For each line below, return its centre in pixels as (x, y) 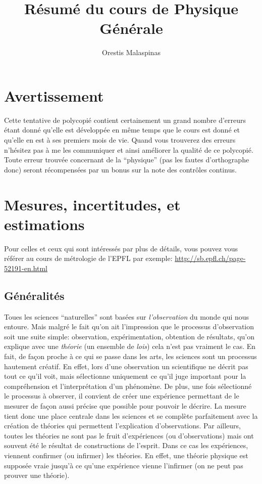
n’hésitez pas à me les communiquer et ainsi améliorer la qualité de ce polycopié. (129, 149)
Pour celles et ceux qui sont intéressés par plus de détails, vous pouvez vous (121, 248)
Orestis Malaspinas (131, 52)
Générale (131, 28)
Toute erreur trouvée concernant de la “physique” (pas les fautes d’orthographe (127, 160)
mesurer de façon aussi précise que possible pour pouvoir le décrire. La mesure (125, 406)
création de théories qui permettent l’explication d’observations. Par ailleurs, (122, 426)
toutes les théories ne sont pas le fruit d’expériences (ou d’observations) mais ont (129, 435)
